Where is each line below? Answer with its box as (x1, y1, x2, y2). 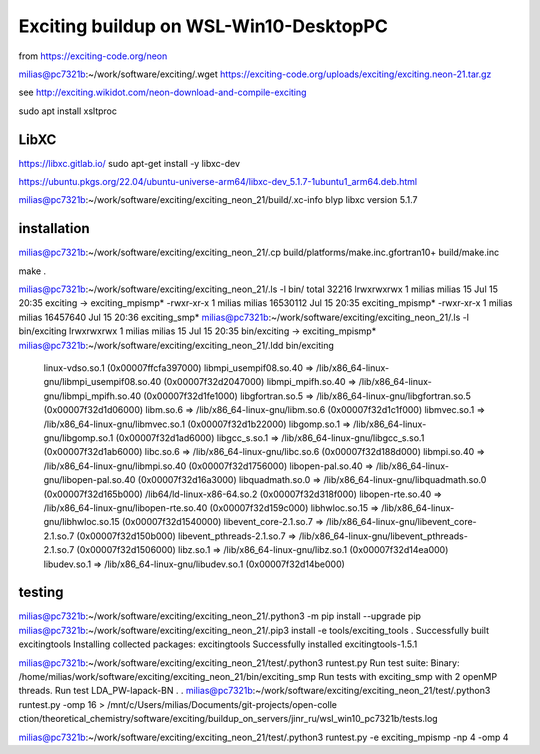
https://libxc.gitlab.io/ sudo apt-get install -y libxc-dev (18, 157, 240, 169)
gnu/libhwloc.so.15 (43, 516, 120, 528)
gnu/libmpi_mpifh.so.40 (43, 390, 142, 402)
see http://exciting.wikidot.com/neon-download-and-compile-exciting (18, 86, 307, 99)
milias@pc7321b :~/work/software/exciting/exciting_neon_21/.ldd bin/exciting (18, 339, 334, 351)
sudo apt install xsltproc (18, 105, 118, 117)
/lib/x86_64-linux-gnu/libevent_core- (325, 516, 477, 528)
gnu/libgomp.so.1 (43, 432, 114, 444)
